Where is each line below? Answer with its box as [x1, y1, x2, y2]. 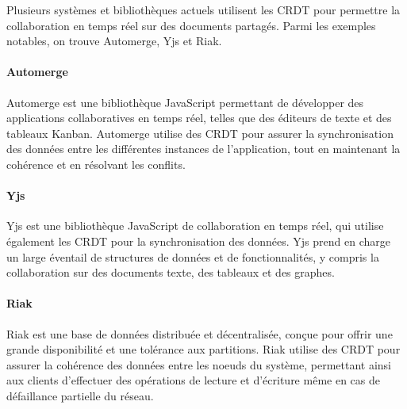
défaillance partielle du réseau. [6, 387, 154, 403]
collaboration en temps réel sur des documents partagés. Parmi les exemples [6, 17, 376, 33]
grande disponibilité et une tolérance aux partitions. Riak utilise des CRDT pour [6, 341, 401, 357]
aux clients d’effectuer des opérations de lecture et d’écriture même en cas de [6, 372, 380, 388]
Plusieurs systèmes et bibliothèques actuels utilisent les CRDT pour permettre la [6, 2, 401, 17]
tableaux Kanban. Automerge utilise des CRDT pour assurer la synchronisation [6, 124, 394, 141]
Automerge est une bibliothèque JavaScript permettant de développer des [6, 94, 364, 110]
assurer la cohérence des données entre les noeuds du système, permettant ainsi [6, 356, 391, 373]
